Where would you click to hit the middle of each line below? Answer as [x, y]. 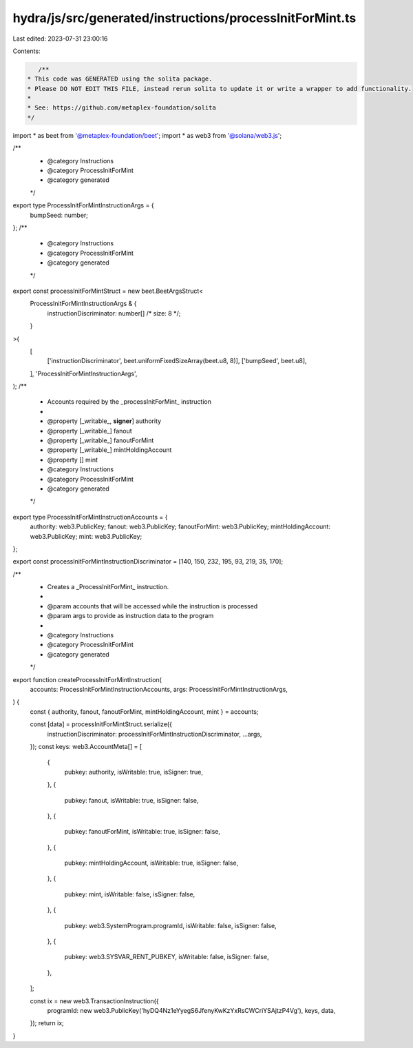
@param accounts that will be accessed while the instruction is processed [152, 606]
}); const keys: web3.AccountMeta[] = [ [86, 746]
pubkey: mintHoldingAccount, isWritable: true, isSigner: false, [151, 863]
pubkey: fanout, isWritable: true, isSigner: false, [131, 800]
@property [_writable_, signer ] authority [104, 421]
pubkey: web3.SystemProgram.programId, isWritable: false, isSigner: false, [170, 925]
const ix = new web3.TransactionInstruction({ [94, 1001]
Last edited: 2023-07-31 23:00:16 [60, 39]
